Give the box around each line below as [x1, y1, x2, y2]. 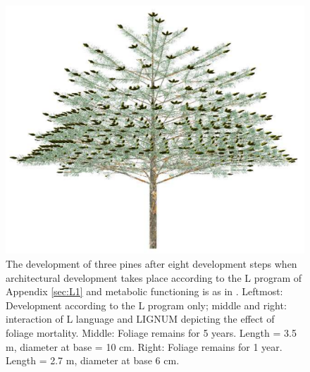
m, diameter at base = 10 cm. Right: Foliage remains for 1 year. [6, 339, 283, 354]
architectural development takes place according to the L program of [6, 270, 302, 285]
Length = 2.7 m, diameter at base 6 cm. [6, 353, 180, 368]
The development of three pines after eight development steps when [6, 256, 297, 271]
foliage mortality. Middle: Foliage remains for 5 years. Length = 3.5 [6, 325, 297, 340]
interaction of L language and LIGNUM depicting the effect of [6, 311, 275, 326]
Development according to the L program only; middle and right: [6, 297, 287, 312]
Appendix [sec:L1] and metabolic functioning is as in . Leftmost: [6, 284, 283, 299]
